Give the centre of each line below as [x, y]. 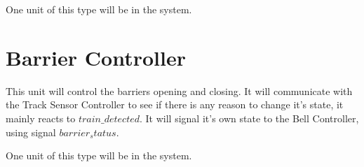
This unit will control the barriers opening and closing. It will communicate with [179, 90]
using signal [31, 132]
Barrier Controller [96, 57]
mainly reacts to [41, 118]
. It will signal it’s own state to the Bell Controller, [249, 118]
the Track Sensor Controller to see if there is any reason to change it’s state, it [175, 104]
